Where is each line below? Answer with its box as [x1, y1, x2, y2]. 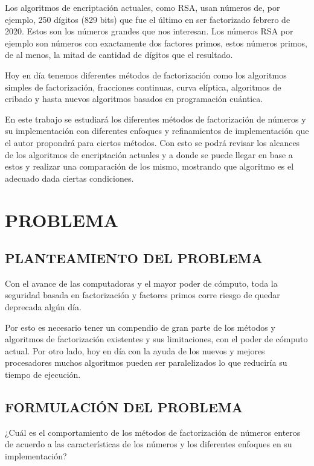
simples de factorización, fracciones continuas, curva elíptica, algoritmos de [5, 80, 281, 93]
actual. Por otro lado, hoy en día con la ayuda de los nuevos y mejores [5, 344, 265, 357]
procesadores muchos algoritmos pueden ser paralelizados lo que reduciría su [5, 356, 287, 369]
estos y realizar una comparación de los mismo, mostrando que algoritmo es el [5, 160, 294, 173]
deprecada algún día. [5, 301, 82, 313]
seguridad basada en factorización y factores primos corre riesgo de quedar [5, 289, 280, 301]
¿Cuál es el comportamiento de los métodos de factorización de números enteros [5, 426, 301, 438]
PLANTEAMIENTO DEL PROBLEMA [5, 249, 263, 267]
